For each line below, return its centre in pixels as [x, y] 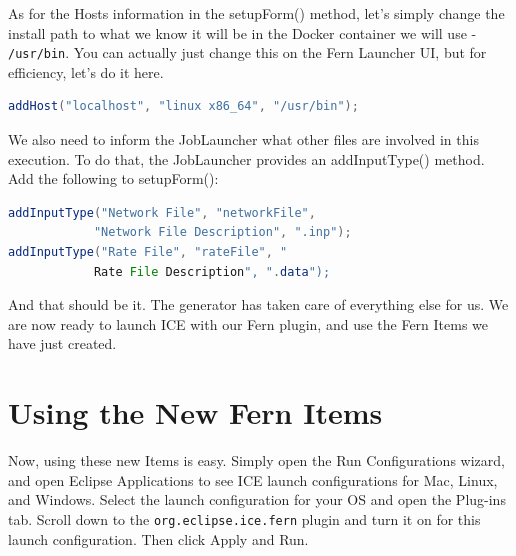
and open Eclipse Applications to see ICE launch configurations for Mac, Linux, [253, 479]
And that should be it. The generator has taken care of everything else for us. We [258, 304]
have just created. [62, 343]
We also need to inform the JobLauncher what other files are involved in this [243, 139]
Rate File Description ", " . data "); [212, 271]
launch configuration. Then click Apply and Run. [158, 538]
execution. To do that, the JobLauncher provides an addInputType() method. [246, 158]
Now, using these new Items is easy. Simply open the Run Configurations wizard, [256, 460]
